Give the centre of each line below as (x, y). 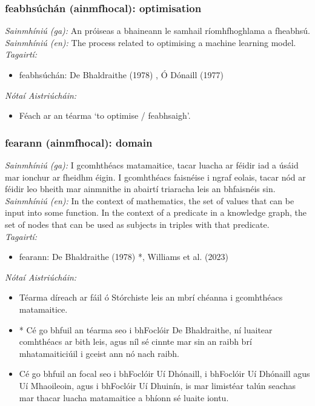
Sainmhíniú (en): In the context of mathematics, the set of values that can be (150, 200)
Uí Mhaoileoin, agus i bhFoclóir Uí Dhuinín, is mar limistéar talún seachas (157, 385)
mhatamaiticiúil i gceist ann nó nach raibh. (99, 353)
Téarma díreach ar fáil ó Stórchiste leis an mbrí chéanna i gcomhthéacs (151, 297)
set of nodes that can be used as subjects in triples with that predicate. (137, 224)
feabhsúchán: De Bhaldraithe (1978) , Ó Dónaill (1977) (121, 75)
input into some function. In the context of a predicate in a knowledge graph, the (156, 212)
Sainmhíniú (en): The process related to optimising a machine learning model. (151, 42)
